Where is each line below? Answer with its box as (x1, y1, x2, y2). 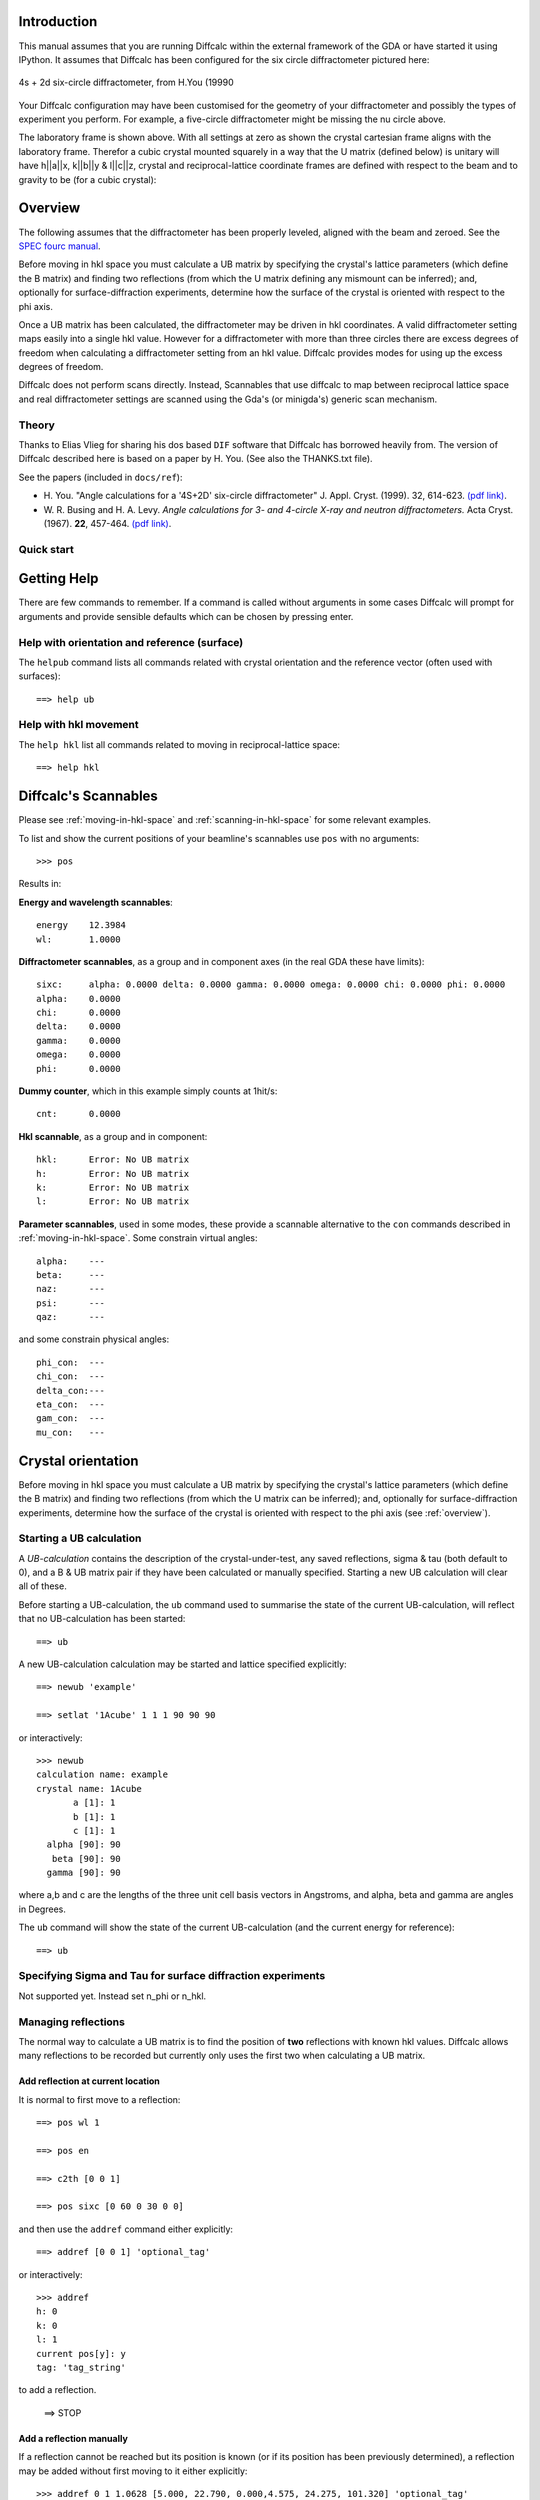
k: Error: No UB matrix (36, 1181, 190, 1193)
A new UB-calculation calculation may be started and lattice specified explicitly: (18, 1658, 347, 1670)
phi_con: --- (36, 1356, 105, 1368)
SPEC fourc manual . (18, 240, 101, 252)
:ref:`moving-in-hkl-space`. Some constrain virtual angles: (18, 1232, 259, 1244)
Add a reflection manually (18, 2432, 129, 2444)
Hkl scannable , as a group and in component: (18, 1130, 208, 1142)
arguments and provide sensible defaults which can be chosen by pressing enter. (18, 610, 354, 622)
